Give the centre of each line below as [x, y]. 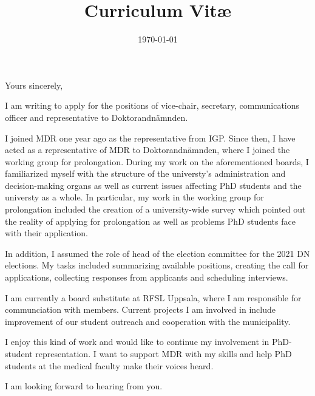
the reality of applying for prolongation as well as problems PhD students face [150, 221]
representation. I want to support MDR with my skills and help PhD [164, 353]
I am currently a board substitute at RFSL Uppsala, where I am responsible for [153, 297]
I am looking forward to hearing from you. [84, 386]
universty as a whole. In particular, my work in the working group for [134, 197]
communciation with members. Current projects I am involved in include [140, 309]
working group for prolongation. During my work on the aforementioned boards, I [157, 161]
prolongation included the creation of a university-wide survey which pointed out [155, 209]
